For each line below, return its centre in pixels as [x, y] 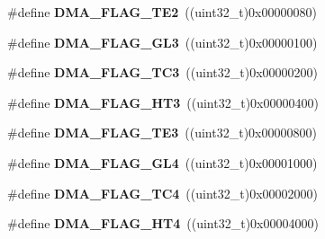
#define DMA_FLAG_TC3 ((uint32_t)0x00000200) [162, 72]
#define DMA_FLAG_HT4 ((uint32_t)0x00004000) [163, 223]
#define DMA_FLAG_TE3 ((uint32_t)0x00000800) [162, 133]
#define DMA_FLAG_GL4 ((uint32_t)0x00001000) [162, 162]
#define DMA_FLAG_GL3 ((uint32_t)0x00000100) [162, 42]
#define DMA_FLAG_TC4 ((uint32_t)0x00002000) [162, 193]
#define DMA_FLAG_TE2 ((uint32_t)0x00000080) [162, 12]
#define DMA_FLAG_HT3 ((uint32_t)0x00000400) [163, 102]
